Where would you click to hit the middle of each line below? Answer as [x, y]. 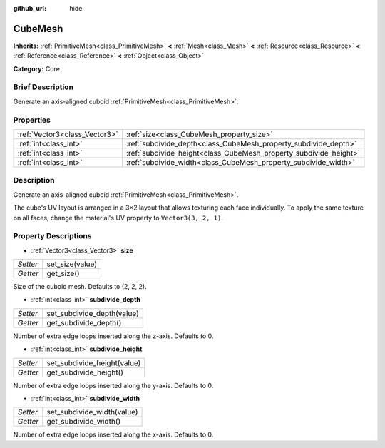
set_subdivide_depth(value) [93, 313]
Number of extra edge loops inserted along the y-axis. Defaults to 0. [113, 385]
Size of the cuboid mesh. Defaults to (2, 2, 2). [80, 287]
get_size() [63, 273]
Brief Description [43, 87]
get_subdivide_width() [84, 422]
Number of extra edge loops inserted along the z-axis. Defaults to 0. [113, 336]
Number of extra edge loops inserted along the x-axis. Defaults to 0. [113, 434]
